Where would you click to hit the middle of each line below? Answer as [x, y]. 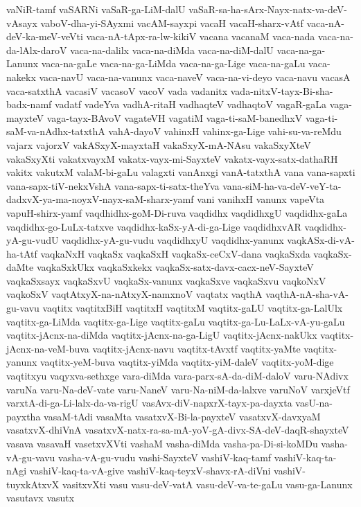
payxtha [24, 416]
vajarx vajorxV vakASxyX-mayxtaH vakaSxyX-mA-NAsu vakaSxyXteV [159, 144]
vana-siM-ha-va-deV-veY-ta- [282, 185]
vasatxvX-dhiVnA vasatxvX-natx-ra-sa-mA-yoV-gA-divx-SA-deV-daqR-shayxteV [178, 430]
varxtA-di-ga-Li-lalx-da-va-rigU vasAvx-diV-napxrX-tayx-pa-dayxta [149, 403]
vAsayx [22, 23]
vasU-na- [314, 403]
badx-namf [29, 104]
